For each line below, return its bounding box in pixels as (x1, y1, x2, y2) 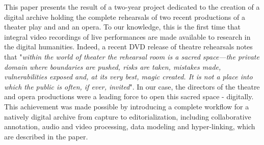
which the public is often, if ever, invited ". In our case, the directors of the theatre (4, 81, 260, 92)
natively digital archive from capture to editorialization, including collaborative (4, 111, 251, 122)
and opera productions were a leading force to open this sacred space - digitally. (4, 91, 254, 102)
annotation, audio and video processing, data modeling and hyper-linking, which (4, 121, 255, 132)
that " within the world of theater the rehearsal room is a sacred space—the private (4, 51, 259, 62)
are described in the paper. (4, 131, 88, 141)
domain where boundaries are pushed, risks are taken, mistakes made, (4, 61, 221, 72)
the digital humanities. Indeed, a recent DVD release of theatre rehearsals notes (4, 41, 253, 52)
